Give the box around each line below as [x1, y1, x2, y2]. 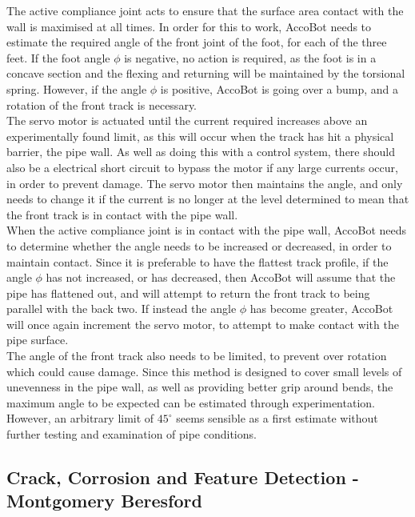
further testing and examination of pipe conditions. [6, 426, 257, 443]
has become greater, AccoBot [249, 300, 393, 317]
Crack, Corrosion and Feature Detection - [6, 465, 359, 490]
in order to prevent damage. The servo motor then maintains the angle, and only [6, 174, 403, 191]
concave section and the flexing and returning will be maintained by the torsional [6, 65, 405, 82]
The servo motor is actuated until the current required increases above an [6, 112, 368, 129]
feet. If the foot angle [6, 49, 110, 66]
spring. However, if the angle [6, 80, 147, 97]
